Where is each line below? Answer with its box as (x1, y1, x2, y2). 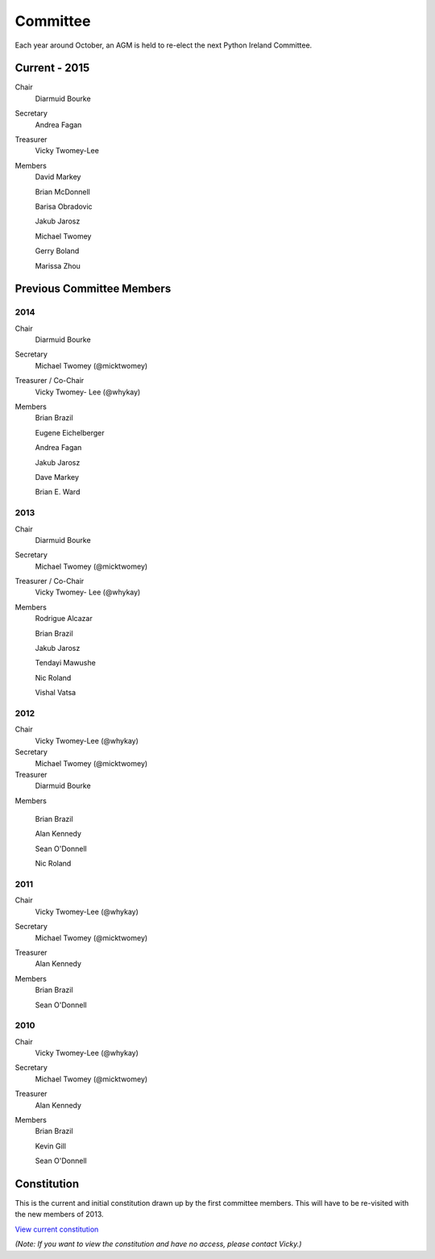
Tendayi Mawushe (35, 658, 96, 668)
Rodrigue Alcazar (35, 614, 93, 623)
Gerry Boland (35, 246, 80, 256)
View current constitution (14, 1224, 99, 1234)
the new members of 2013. (14, 1210, 104, 1219)
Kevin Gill (35, 1141, 66, 1151)
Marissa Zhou (35, 261, 81, 270)
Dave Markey (35, 472, 80, 482)
